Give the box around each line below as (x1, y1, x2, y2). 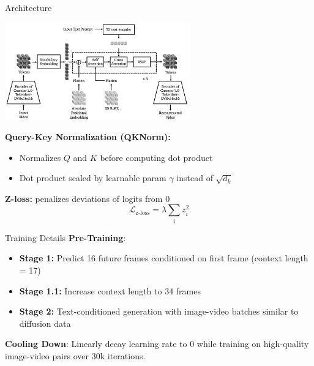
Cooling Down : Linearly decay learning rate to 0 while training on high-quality (5, 337, 309, 350)
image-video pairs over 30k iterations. (5, 349, 146, 362)
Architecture (5, 1, 52, 13)
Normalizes (19, 151, 61, 163)
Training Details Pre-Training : (5, 231, 126, 244)
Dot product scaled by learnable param (19, 171, 166, 184)
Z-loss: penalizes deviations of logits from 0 (5, 192, 170, 204)
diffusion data (19, 316, 71, 329)
